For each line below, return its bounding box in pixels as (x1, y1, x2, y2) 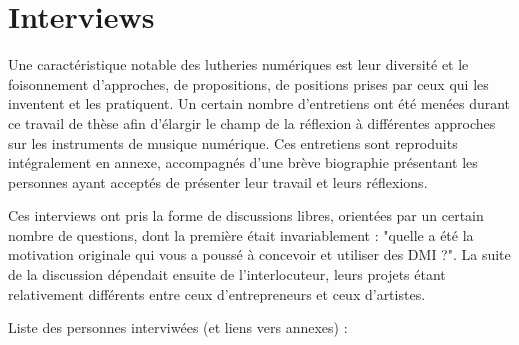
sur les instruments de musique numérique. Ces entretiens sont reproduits (8, 132, 458, 153)
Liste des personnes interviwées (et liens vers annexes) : (8, 317, 348, 338)
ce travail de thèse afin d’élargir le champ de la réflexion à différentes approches (8, 112, 496, 133)
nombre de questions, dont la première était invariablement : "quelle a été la (8, 224, 474, 245)
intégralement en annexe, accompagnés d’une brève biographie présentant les (8, 152, 478, 173)
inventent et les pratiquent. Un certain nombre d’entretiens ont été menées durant (8, 93, 511, 114)
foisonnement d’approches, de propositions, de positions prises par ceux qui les (8, 73, 489, 94)
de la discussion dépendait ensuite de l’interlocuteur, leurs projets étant (8, 264, 446, 285)
